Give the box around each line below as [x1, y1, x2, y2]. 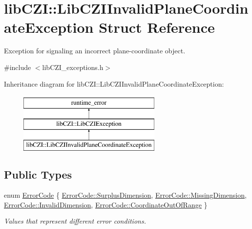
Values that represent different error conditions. [4, 216, 146, 226]
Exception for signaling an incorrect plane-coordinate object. [4, 46, 186, 56]
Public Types [4, 167, 72, 182]
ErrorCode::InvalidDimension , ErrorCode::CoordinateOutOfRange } [4, 199, 208, 209]
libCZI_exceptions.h [42, 62, 104, 72]
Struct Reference [99, 17, 215, 37]
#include [4, 62, 31, 72]
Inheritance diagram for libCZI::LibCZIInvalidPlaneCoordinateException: [4, 78, 224, 89]
